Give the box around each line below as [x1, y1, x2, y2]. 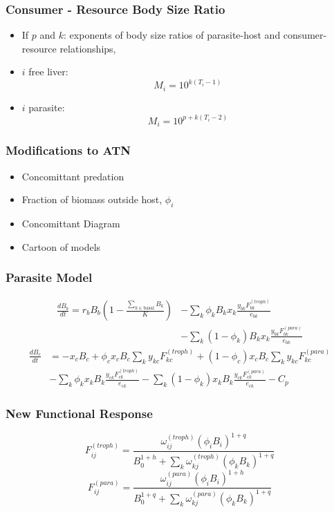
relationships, [59, 41, 116, 55]
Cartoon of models [21, 239, 101, 254]
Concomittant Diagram [21, 216, 120, 230]
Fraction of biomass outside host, [21, 192, 163, 207]
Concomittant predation [21, 169, 124, 183]
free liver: [28, 64, 68, 79]
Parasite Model [6, 269, 93, 286]
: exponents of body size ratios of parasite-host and [64, 28, 281, 42]
